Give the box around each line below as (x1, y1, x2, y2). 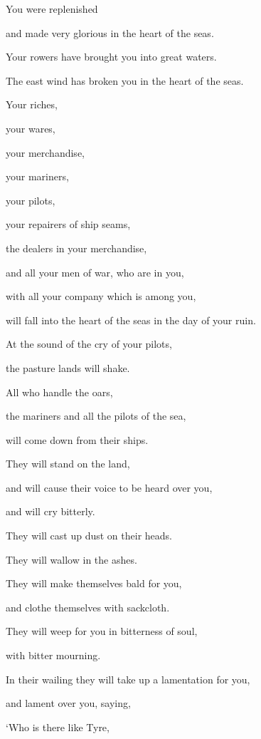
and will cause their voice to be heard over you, (6, 480, 213, 495)
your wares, (6, 120, 55, 135)
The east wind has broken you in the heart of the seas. (6, 73, 244, 88)
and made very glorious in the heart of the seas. (6, 25, 214, 40)
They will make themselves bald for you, (6, 576, 182, 591)
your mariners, (6, 169, 69, 184)
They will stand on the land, (6, 456, 130, 471)
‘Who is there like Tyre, (6, 719, 110, 734)
